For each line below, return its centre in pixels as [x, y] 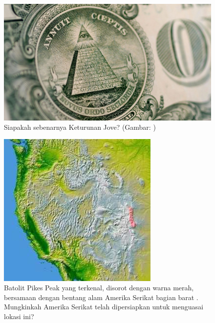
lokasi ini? [19, 316]
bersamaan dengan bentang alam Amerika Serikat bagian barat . [101, 297]
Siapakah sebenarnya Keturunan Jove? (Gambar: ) [80, 127]
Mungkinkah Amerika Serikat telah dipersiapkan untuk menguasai [104, 307]
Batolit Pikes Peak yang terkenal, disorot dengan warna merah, [99, 288]
